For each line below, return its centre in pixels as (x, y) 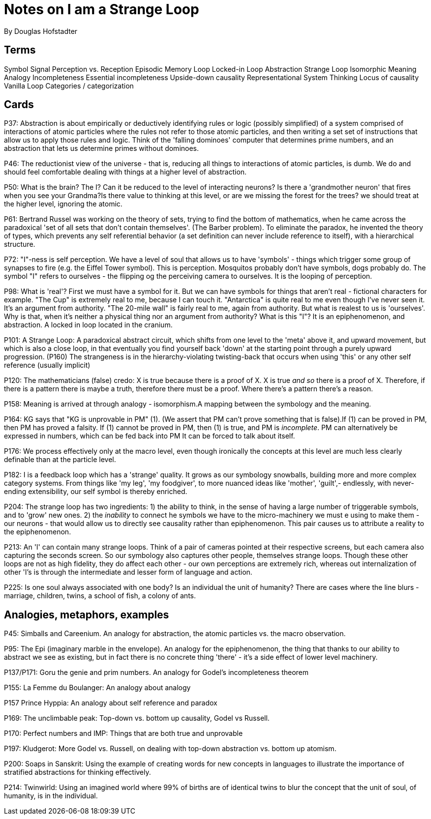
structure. (20, 244)
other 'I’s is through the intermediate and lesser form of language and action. (128, 572)
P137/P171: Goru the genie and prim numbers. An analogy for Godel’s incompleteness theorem (156, 673)
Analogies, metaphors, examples (87, 614)
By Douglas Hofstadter (41, 31)
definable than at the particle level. (60, 460)
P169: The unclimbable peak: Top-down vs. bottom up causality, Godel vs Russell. (137, 718)
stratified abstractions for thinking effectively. (77, 772)
